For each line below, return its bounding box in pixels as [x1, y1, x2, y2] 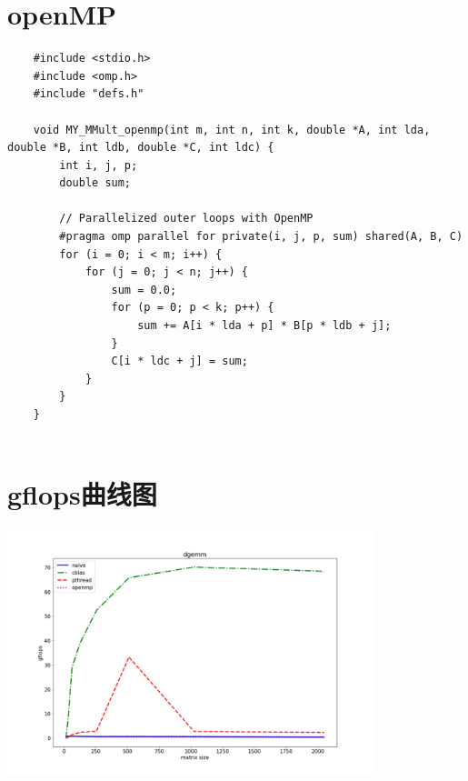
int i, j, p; [59, 158, 138, 172]
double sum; [59, 176, 132, 190]
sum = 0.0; [111, 283, 177, 296]
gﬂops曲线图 [7, 476, 157, 513]
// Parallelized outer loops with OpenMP [59, 212, 314, 225]
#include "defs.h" [33, 87, 144, 101]
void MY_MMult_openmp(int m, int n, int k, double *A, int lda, [33, 123, 431, 136]
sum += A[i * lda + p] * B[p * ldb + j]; [137, 319, 392, 333]
